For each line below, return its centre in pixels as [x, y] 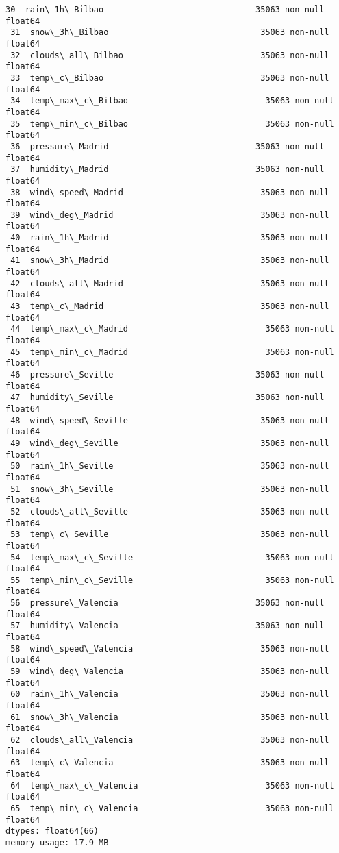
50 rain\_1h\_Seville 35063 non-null [170, 466]
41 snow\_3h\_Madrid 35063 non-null [170, 261]
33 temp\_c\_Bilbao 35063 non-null [170, 78]
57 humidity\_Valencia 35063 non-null [167, 626]
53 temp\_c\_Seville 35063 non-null [170, 535]
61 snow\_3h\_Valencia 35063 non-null [170, 717]
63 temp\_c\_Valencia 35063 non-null [170, 763]
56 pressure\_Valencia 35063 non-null [167, 603]
